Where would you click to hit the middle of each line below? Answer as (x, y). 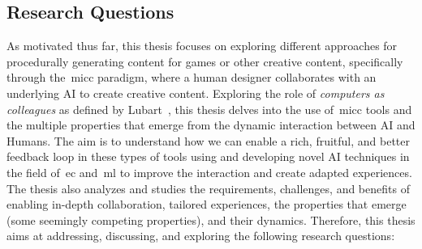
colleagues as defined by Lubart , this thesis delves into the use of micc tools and (209, 109)
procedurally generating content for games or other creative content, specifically (205, 61)
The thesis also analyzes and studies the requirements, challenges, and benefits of (208, 188)
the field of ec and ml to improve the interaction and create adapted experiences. (209, 172)
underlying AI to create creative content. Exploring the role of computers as (196, 93)
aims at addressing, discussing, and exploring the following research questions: (201, 236)
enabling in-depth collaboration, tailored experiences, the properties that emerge (207, 204)
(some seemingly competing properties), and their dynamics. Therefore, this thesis (211, 219)
